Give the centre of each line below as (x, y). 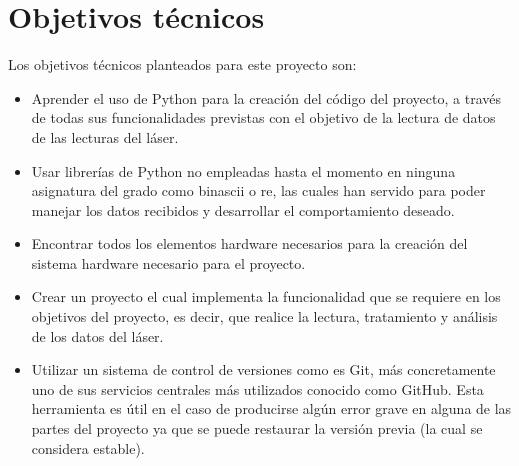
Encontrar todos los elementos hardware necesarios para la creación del (249, 243)
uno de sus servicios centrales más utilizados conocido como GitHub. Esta (257, 388)
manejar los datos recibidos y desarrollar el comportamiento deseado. (243, 209)
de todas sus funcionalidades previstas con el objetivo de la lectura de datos (263, 117)
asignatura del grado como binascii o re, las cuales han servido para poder (258, 190)
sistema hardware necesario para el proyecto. (168, 262)
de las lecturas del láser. (105, 136)
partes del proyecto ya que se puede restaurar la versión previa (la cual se (257, 428)
